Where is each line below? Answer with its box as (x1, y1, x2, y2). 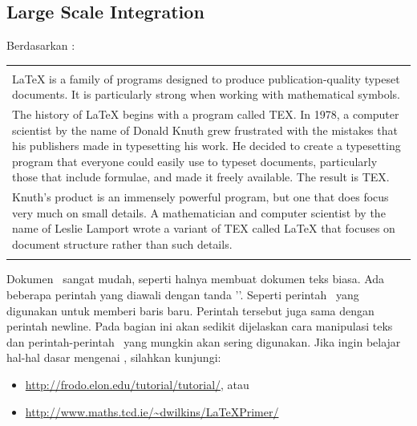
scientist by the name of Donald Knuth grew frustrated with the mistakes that (12, 121, 398, 138)
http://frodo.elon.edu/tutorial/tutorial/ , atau (25, 375, 249, 392)
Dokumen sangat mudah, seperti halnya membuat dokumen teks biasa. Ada (6, 270, 385, 287)
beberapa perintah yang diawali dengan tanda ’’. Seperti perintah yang (6, 286, 359, 302)
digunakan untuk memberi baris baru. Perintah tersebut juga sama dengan (6, 302, 374, 318)
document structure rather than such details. (12, 236, 233, 253)
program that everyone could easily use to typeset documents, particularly (12, 152, 378, 169)
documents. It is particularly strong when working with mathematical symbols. (12, 86, 400, 103)
